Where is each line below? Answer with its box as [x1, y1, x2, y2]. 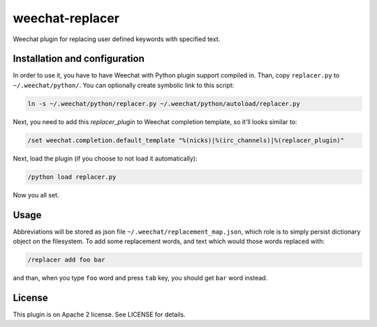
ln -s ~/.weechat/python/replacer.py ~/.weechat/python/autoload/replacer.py [27, 100, 300, 107]
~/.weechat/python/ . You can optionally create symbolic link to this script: [13, 81, 235, 89]
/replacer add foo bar [27, 256, 105, 264]
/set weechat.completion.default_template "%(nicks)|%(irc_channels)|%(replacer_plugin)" [27, 136, 345, 144]
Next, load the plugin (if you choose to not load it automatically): [13, 154, 198, 162]
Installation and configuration [13, 53, 145, 65]
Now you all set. [13, 190, 59, 199]
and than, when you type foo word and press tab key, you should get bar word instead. [13, 274, 268, 282]
